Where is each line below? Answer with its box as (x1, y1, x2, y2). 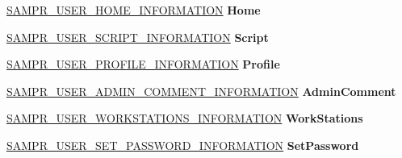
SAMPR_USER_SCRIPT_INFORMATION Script (6, 28, 269, 45)
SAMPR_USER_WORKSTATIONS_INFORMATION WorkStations (6, 110, 363, 127)
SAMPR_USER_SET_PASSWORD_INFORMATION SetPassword (6, 136, 359, 153)
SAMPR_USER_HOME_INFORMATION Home (6, 2, 261, 18)
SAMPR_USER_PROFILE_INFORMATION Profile (6, 56, 280, 73)
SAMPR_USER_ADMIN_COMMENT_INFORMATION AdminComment (6, 82, 396, 99)
